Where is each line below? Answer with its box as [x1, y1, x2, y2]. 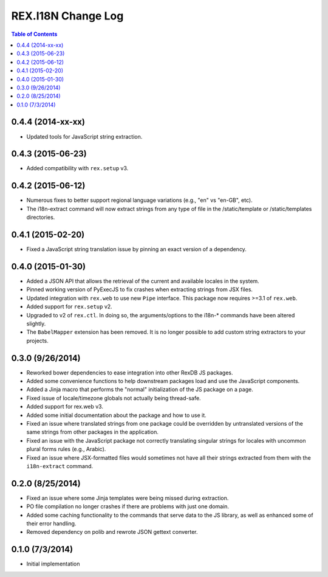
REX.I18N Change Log [11, 9, 124, 22]
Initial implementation [26, 560, 80, 568]
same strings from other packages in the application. [26, 429, 159, 436]
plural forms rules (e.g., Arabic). [26, 446, 106, 453]
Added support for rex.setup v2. [26, 303, 112, 310]
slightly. [26, 320, 46, 327]
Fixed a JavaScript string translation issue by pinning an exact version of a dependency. [26, 246, 247, 253]
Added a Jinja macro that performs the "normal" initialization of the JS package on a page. [26, 386, 253, 393]
